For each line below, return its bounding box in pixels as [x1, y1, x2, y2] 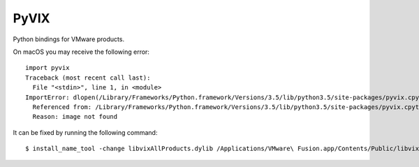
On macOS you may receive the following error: [13, 48, 150, 56]
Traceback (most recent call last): [25, 73, 151, 82]
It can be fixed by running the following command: [13, 128, 158, 136]
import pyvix [25, 64, 70, 72]
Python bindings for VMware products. [13, 35, 125, 43]
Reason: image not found [32, 112, 118, 121]
